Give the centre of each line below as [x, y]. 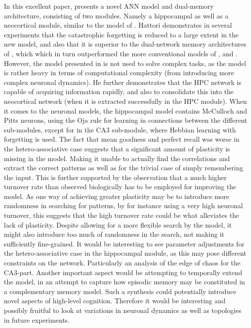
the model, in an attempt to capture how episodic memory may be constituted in [125, 282]
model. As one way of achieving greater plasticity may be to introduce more [117, 196]
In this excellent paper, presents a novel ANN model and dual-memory [109, 6]
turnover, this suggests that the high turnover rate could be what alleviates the [122, 215]
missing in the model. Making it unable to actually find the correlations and [117, 158]
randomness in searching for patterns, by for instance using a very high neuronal [124, 205]
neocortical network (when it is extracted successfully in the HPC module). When [125, 101]
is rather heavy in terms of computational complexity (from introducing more [119, 73]
